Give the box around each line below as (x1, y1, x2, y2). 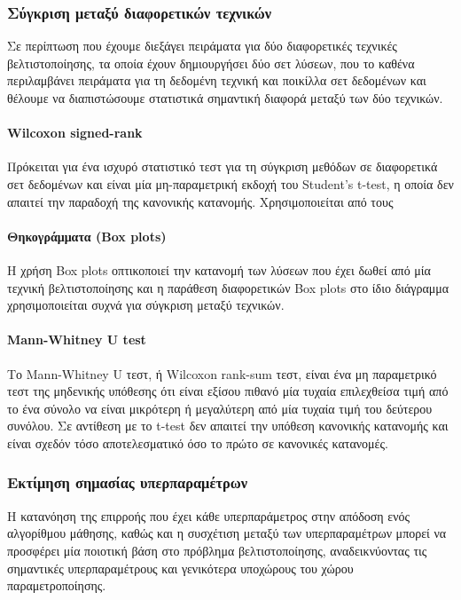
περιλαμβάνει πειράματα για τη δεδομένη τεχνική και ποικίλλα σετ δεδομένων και (7, 71, 426, 90)
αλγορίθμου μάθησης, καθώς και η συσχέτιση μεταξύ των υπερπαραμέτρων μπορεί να (7, 524, 447, 542)
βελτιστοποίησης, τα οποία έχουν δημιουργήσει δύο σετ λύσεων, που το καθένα (7, 53, 415, 72)
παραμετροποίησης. (7, 576, 106, 595)
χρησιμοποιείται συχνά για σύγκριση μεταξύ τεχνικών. (7, 296, 285, 314)
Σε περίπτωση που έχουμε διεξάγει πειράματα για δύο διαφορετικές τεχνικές (7, 36, 397, 55)
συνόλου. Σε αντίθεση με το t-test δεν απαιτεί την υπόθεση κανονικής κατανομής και (7, 416, 449, 435)
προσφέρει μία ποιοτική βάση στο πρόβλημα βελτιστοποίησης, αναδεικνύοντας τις (7, 541, 427, 559)
